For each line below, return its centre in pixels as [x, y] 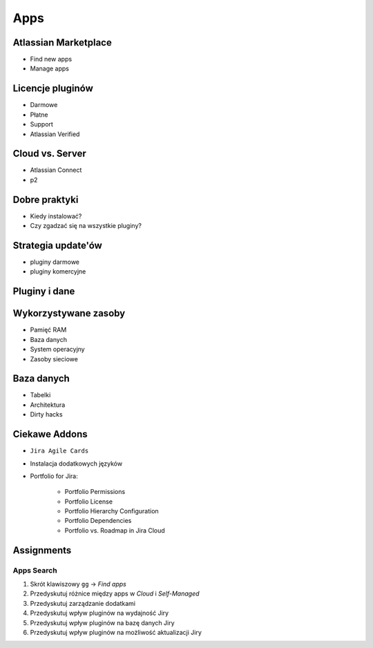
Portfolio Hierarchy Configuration [112, 511]
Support [41, 124]
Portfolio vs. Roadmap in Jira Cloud [115, 530]
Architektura [48, 405]
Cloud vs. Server [49, 154]
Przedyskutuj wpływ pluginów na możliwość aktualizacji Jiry [116, 632]
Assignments [42, 550]
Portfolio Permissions [95, 492]
